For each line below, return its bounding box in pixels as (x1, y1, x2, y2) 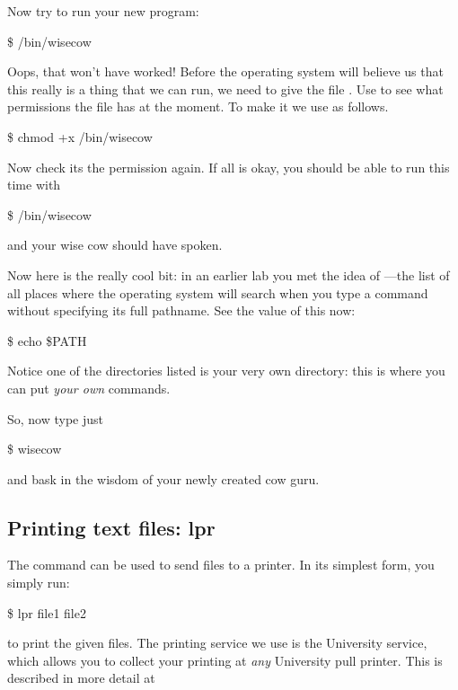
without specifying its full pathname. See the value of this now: (7, 301, 356, 320)
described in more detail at (7, 668, 155, 687)
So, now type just (7, 409, 104, 428)
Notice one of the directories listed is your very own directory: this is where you (7, 361, 445, 380)
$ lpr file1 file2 (7, 603, 86, 622)
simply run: (7, 573, 70, 592)
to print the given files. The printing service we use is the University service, (7, 633, 427, 652)
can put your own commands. (7, 378, 171, 397)
